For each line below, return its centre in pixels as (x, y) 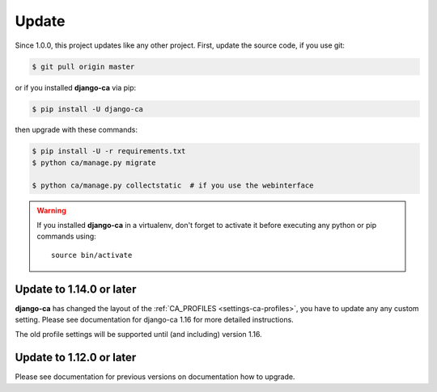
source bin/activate (92, 255)
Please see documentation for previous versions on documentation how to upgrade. (155, 377)
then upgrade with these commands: (76, 130)
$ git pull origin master (83, 66)
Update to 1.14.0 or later (76, 289)
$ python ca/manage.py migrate (94, 162)
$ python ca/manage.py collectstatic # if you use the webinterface (173, 185)
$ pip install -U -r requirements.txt (109, 151)
